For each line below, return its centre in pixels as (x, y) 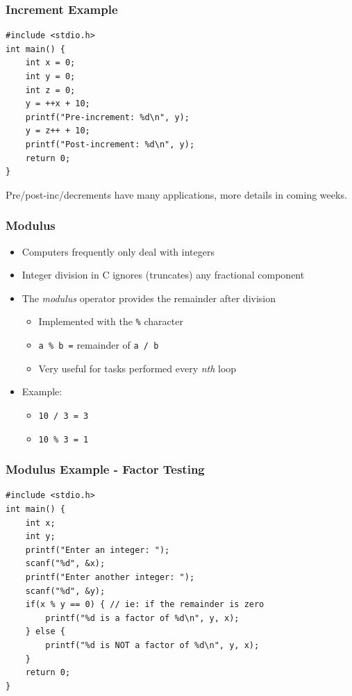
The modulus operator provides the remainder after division (149, 298)
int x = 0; (50, 63)
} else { (45, 632)
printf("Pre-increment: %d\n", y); (107, 117)
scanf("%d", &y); (65, 591)
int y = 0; (50, 76)
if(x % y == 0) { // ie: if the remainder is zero (145, 605)
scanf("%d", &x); (65, 564)
